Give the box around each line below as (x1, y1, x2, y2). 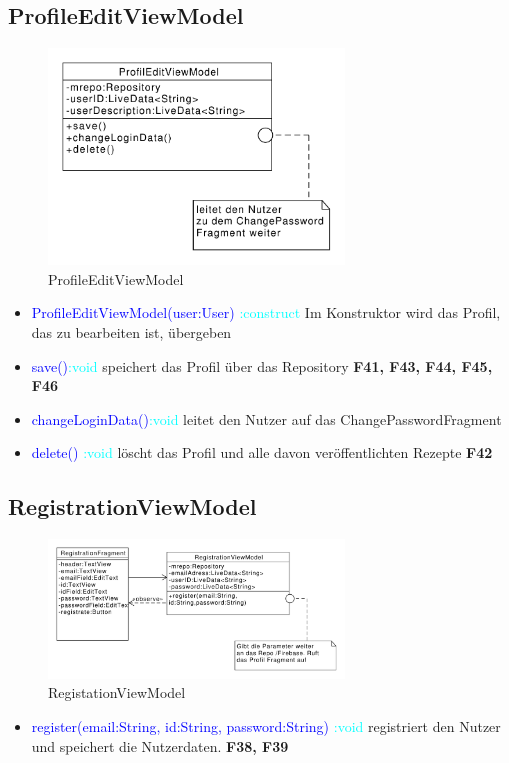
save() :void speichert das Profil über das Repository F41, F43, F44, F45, (31, 355, 493, 376)
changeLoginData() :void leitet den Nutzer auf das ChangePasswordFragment (31, 408, 502, 429)
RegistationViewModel (48, 682, 186, 703)
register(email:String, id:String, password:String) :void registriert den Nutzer (31, 716, 501, 736)
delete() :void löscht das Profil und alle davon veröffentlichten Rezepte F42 (31, 442, 493, 463)
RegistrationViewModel (8, 491, 257, 522)
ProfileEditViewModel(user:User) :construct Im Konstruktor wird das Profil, (31, 302, 501, 323)
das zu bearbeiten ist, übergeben (31, 321, 232, 342)
